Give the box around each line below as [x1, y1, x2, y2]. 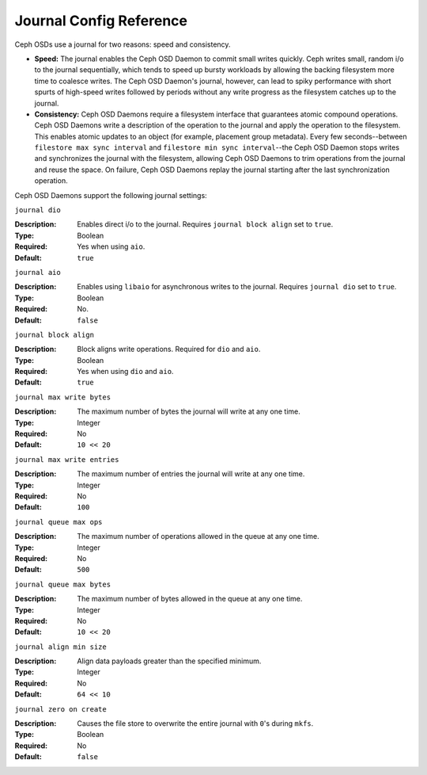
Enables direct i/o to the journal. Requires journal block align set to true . [77, 220, 334, 229]
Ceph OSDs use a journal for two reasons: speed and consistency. [14, 40, 231, 49]
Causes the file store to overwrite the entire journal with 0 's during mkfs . [77, 719, 314, 728]
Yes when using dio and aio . [77, 367, 174, 376]
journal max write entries [14, 455, 119, 464]
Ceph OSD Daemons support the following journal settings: [14, 190, 207, 200]
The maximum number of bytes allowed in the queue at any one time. [77, 594, 303, 604]
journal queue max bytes [14, 579, 111, 589]
